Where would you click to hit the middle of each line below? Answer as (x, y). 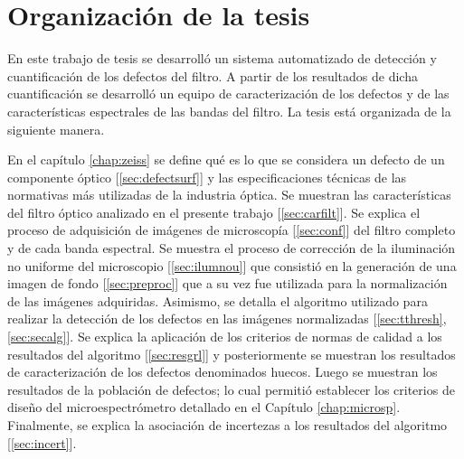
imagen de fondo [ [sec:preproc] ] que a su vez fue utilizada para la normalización (227, 283)
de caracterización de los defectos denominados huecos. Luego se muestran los (223, 372)
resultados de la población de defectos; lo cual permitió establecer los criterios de (231, 389)
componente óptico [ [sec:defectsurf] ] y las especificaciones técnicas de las (207, 177)
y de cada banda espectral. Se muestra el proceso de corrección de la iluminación (232, 248)
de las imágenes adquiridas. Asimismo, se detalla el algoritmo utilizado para (218, 300)
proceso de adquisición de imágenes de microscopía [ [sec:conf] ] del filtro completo (232, 230)
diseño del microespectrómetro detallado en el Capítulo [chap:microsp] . (204, 407)
